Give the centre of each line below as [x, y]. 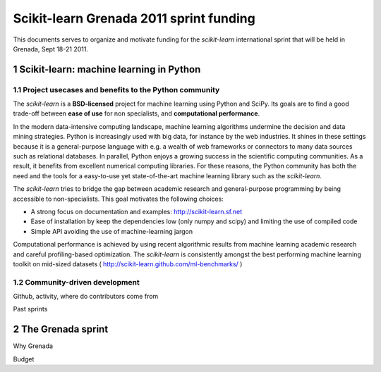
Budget [24, 359]
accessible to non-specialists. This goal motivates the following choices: [118, 199]
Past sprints [30, 309]
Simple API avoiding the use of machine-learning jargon [112, 231]
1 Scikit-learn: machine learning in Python [107, 69]
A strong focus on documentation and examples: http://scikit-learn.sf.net [137, 212]
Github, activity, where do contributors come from [86, 297]
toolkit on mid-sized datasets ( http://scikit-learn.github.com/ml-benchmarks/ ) [128, 263]
